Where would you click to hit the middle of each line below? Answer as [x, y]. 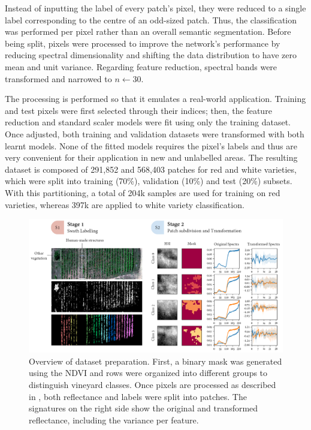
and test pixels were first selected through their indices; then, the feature [138, 110]
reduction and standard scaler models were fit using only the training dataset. [148, 122]
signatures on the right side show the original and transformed [144, 408]
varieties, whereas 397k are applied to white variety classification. [125, 204]
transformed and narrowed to [58, 78]
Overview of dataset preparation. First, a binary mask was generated [155, 361]
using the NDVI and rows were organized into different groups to [148, 373]
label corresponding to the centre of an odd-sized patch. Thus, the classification [151, 19]
